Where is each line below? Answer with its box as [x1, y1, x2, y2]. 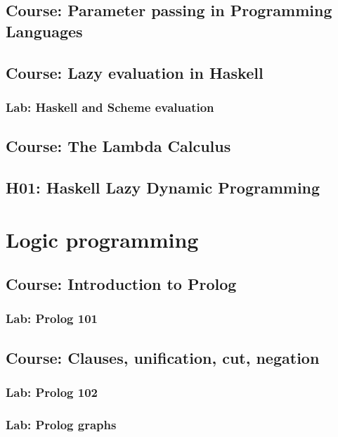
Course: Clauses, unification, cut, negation [6, 346, 320, 368]
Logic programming [6, 224, 199, 253]
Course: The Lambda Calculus [6, 135, 231, 157]
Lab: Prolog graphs [6, 415, 117, 433]
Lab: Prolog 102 [6, 384, 98, 401]
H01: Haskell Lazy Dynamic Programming [6, 176, 320, 198]
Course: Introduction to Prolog [6, 273, 237, 295]
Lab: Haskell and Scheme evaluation [6, 98, 214, 115]
